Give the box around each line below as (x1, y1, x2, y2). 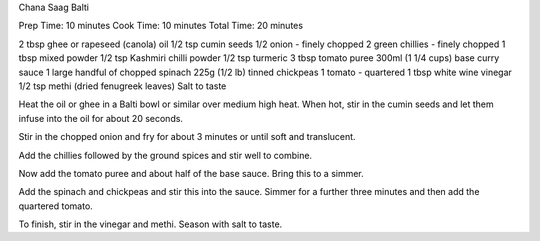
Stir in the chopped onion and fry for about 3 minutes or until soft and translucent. (18, 131, 356, 143)
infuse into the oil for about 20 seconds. (18, 112, 184, 124)
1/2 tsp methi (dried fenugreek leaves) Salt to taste (18, 80, 227, 92)
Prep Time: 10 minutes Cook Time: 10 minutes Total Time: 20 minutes (18, 20, 304, 32)
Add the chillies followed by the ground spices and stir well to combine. (18, 149, 313, 161)
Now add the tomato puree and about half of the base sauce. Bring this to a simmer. (18, 167, 364, 179)
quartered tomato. (18, 200, 94, 212)
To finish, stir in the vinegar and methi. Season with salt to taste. (18, 218, 283, 230)
